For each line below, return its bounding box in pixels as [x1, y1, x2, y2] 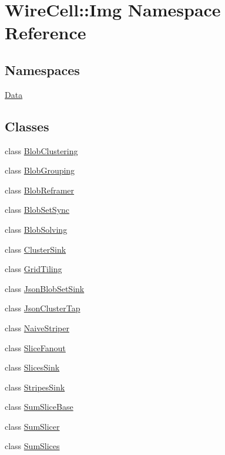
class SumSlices [5, 440, 60, 452]
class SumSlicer [5, 420, 60, 432]
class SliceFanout [5, 341, 66, 354]
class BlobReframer [5, 184, 75, 196]
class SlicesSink [5, 361, 60, 373]
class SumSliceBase [5, 400, 73, 413]
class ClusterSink [5, 243, 66, 255]
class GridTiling [5, 263, 62, 275]
